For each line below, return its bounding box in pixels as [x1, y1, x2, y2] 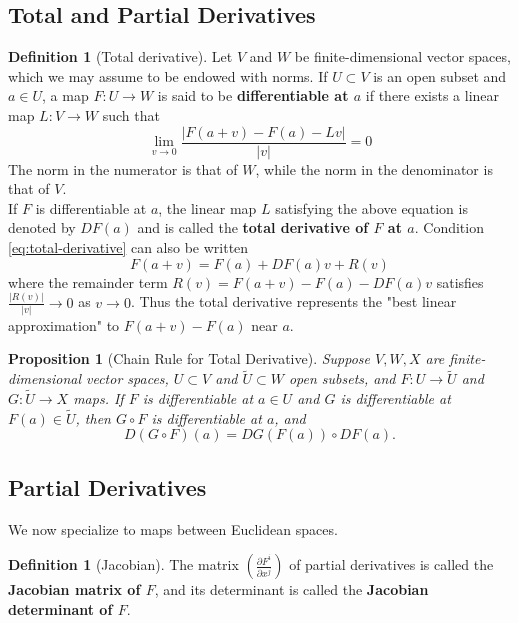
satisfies [436, 271, 484, 292]
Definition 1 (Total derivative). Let [8, 46, 233, 67]
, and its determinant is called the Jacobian [154, 579, 429, 600]
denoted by [8, 217, 76, 238]
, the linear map [158, 197, 257, 218]
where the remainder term [8, 271, 168, 292]
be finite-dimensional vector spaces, [294, 46, 511, 67]
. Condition [414, 217, 484, 238]
